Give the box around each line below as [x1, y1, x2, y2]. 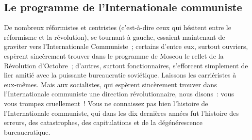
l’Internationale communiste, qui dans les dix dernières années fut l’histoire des [4, 108, 239, 118]
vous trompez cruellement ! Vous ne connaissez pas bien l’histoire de [4, 98, 208, 108]
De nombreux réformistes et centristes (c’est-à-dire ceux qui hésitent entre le [4, 22, 231, 32]
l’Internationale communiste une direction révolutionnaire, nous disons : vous [4, 89, 234, 99]
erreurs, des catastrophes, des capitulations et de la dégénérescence [4, 117, 203, 127]
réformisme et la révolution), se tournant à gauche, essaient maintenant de [4, 31, 225, 42]
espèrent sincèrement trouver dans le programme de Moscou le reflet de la [4, 50, 224, 61]
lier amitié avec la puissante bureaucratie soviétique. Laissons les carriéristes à [4, 70, 236, 80]
